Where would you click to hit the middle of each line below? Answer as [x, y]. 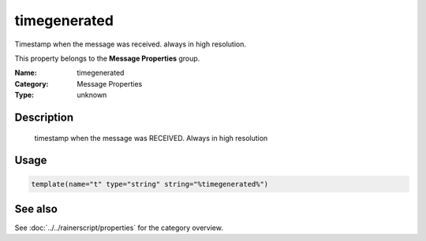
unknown [92, 95]
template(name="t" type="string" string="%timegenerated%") [150, 184]
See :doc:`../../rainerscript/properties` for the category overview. [119, 228]
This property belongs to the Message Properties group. [107, 58]
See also [36, 209]
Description [44, 117]
